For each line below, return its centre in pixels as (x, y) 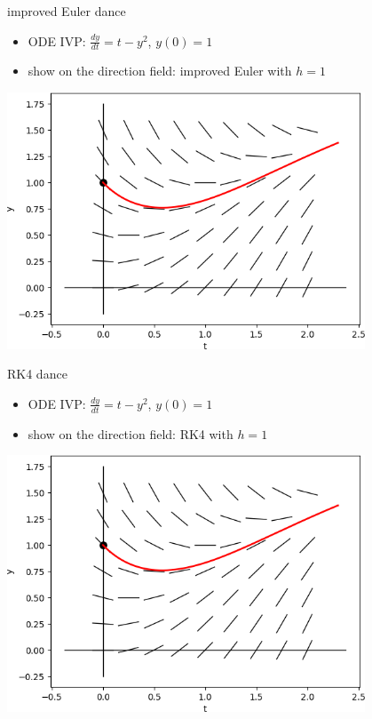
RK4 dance (37, 374)
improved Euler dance (67, 11)
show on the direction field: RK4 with (131, 433)
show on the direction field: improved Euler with (160, 71)
